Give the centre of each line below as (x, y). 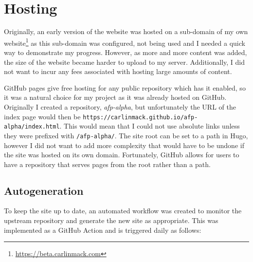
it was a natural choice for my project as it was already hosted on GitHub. (115, 97)
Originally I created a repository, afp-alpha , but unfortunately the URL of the (120, 106)
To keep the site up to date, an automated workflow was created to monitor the (123, 211)
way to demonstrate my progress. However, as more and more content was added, (126, 52)
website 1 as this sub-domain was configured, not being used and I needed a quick (125, 42)
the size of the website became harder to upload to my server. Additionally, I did (125, 62)
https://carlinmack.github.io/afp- (140, 117)
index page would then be (42, 116)
